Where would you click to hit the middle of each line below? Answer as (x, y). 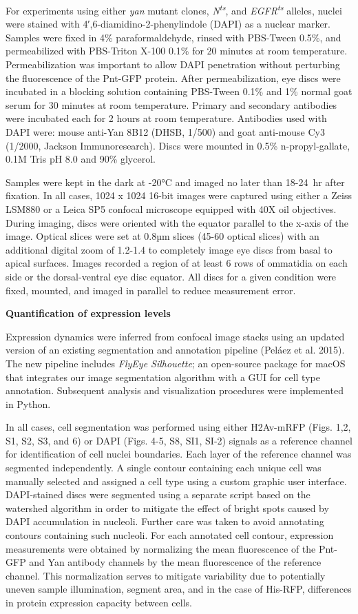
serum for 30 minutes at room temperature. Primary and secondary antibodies (171, 104)
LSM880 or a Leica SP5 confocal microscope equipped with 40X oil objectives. (171, 208)
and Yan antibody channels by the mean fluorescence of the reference (175, 562)
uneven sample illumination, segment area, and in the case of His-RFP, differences (179, 589)
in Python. (28, 403)
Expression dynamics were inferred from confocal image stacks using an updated (175, 336)
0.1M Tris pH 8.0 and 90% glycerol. (81, 159)
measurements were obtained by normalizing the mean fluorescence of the (161, 548)
